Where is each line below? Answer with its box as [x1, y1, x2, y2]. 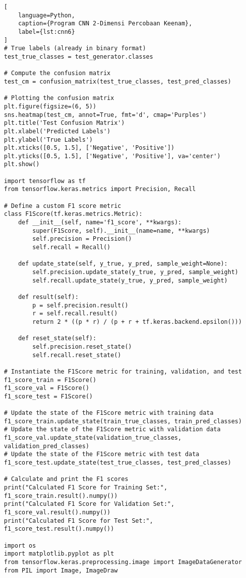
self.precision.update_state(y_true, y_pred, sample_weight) [32, 269, 239, 276]
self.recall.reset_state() [32, 351, 122, 359]
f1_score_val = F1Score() [4, 385, 89, 392]
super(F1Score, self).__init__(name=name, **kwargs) [32, 227, 210, 234]
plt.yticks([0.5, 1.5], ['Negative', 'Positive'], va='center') [4, 152, 221, 160]
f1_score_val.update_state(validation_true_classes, [4, 434, 182, 442]
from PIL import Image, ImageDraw [4, 567, 118, 574]
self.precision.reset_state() [32, 343, 132, 350]
